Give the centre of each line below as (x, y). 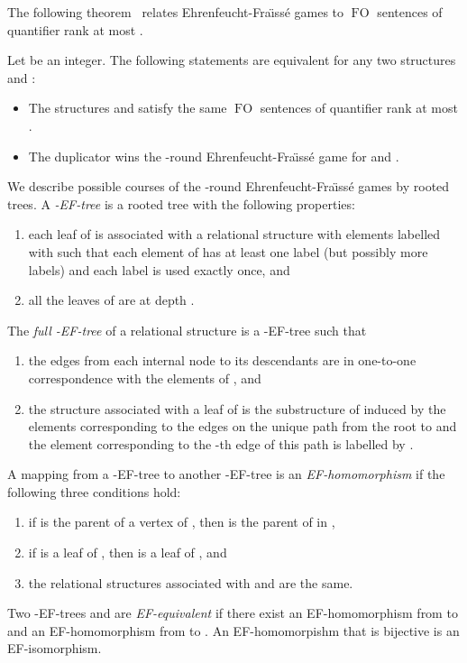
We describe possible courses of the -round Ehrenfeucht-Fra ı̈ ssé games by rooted (229, 186)
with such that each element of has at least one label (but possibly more (228, 251)
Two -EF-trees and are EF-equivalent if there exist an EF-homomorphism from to (233, 613)
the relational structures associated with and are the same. (191, 582)
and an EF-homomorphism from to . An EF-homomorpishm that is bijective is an (233, 630)
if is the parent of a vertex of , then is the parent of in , (182, 522)
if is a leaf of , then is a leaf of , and (128, 552)
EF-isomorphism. (55, 648)
